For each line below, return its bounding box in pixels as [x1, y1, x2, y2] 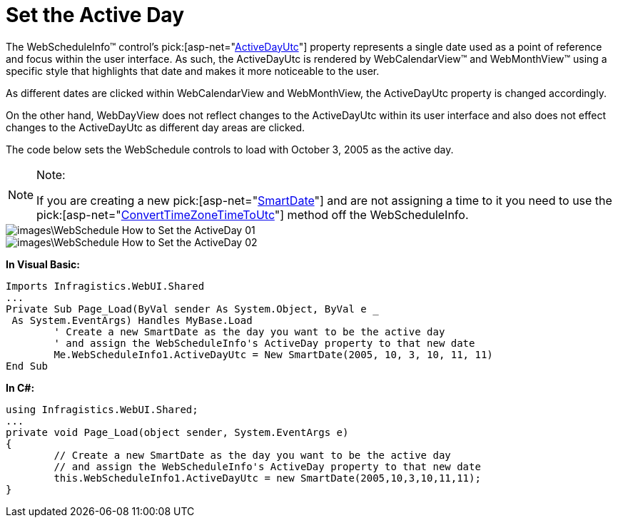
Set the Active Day [6, 3, 184, 27]
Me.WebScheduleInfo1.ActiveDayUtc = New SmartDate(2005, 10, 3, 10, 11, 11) [54, 348, 493, 360]
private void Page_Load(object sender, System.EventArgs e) [6, 426, 349, 438]
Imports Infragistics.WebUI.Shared [6, 280, 205, 292]
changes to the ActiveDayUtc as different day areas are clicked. [6, 121, 305, 133]
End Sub [6, 360, 49, 372]
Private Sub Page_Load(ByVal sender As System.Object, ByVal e [6, 303, 367, 315]
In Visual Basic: [6, 258, 80, 270]
